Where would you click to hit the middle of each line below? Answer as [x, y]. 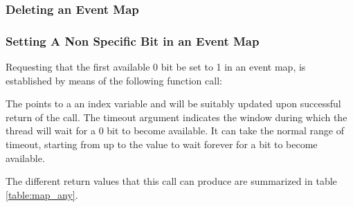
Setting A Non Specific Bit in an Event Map [133, 40]
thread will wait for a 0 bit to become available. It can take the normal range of [175, 130]
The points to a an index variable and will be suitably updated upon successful [173, 103]
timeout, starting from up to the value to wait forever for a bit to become [162, 144]
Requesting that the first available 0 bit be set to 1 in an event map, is [156, 67]
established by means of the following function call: [114, 80]
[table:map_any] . [42, 194]
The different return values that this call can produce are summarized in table [171, 181]
